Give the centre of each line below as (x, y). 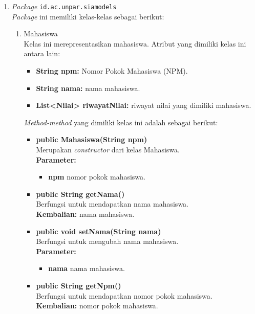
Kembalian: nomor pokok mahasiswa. (97, 306)
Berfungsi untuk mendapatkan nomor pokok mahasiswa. (124, 295)
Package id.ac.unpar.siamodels (64, 6)
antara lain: (42, 53)
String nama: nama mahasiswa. (88, 88)
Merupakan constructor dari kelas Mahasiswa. (108, 149)
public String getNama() (80, 194)
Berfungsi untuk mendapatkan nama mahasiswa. (112, 204)
